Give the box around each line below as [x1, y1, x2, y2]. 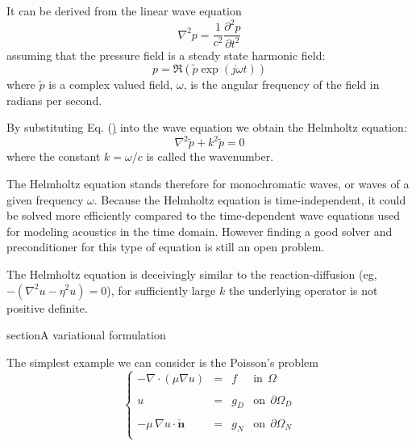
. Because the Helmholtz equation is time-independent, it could [94, 191, 406, 208]
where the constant [6, 148, 101, 165]
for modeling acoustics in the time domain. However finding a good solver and [6, 222, 393, 239]
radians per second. [6, 91, 102, 108]
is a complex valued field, [48, 76, 173, 93]
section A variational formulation [6, 326, 166, 343]
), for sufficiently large [106, 281, 216, 298]
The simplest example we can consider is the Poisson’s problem [6, 353, 318, 370]
